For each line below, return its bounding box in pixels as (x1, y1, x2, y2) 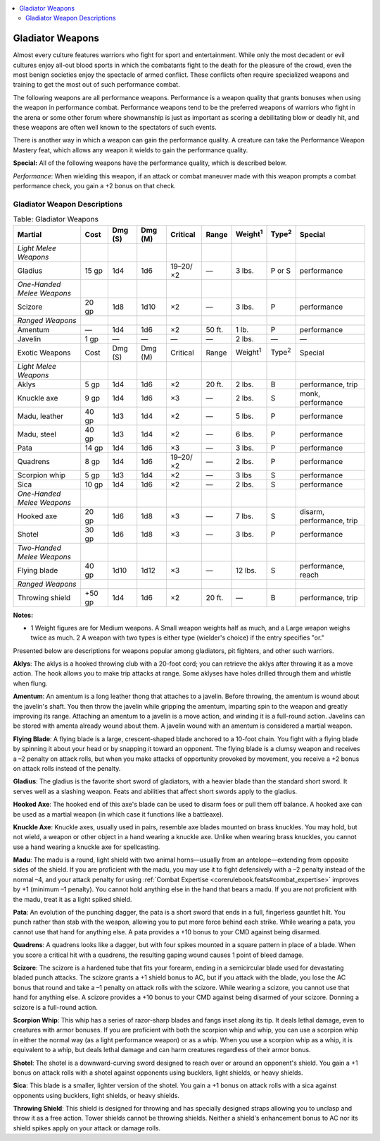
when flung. (13, 679, 48, 688)
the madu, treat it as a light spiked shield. (13, 895, 132, 903)
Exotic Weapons (17, 348, 71, 358)
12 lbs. (235, 565, 257, 575)
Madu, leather (17, 411, 63, 421)
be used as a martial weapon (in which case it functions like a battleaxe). (13, 810, 224, 818)
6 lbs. (235, 429, 255, 439)
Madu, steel (17, 429, 56, 439)
